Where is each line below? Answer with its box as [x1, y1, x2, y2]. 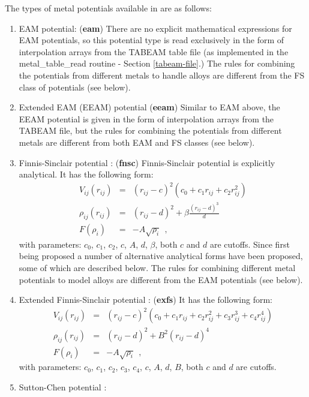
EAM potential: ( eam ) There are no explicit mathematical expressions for [19, 22, 292, 34]
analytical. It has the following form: [19, 168, 154, 181]
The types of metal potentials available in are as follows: [5, 2, 212, 14]
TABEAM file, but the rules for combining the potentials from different [19, 124, 282, 137]
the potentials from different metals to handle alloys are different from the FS [19, 68, 305, 81]
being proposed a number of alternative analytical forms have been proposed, [19, 249, 303, 262]
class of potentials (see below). [19, 80, 131, 93]
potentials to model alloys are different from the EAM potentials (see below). [19, 273, 303, 285]
